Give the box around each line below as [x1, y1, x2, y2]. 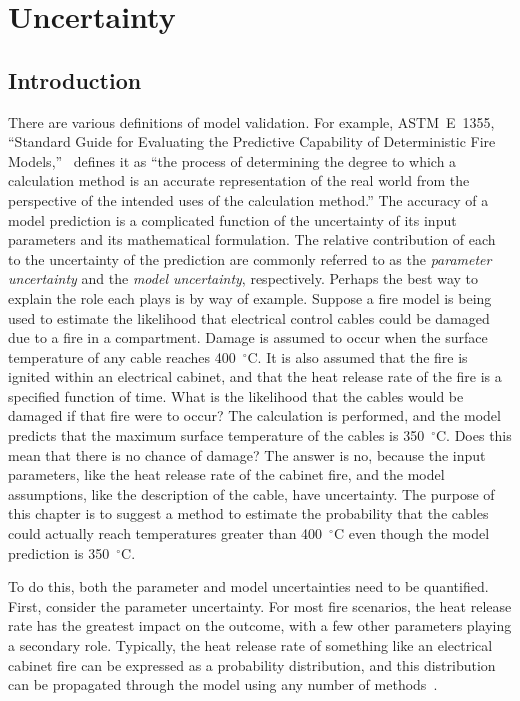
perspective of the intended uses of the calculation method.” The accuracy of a [8, 189, 489, 210]
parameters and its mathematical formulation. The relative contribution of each [8, 229, 496, 250]
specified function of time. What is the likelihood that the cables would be [8, 385, 464, 406]
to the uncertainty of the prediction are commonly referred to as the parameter [8, 248, 492, 269]
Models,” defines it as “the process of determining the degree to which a [8, 150, 457, 171]
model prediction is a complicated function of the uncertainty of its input [8, 209, 457, 230]
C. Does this [435, 425, 512, 446]
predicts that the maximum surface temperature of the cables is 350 [8, 425, 425, 446]
